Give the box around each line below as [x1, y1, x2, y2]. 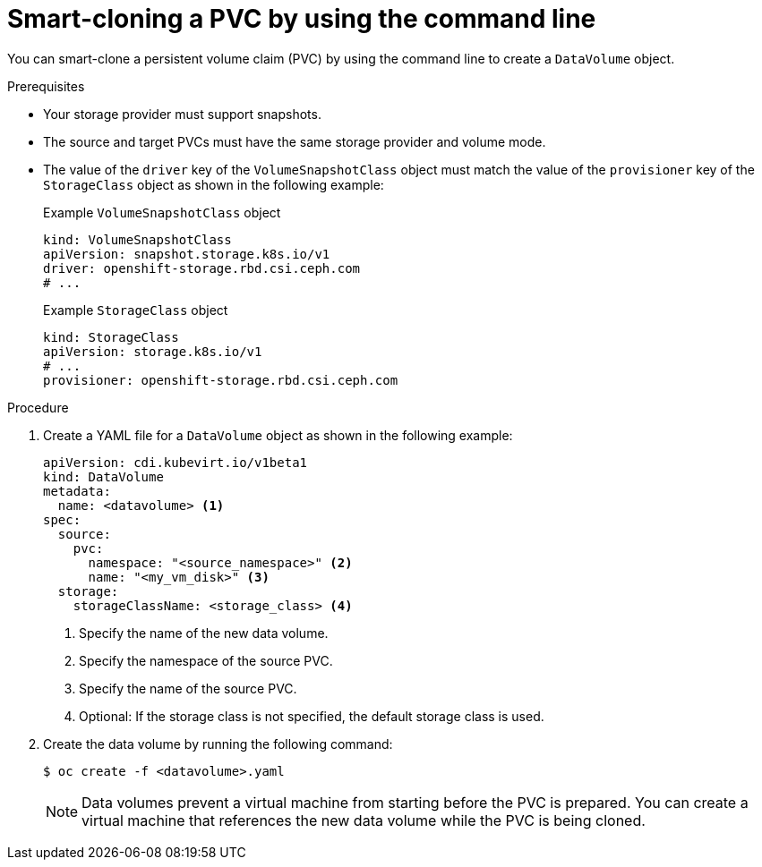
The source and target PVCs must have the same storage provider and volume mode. [43, 133, 546, 149]
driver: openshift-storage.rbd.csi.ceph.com [43, 260, 361, 276]
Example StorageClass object [43, 302, 228, 318]
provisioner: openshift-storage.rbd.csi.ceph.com [43, 372, 398, 387]
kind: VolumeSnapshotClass [43, 232, 232, 247]
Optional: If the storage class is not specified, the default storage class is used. [79, 708, 544, 724]
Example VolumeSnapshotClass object [43, 204, 281, 220]
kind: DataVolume [43, 469, 164, 484]
